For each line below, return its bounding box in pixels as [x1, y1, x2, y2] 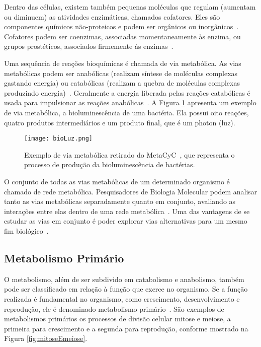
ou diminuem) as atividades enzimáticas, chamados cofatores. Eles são [4, 11, 220, 22]
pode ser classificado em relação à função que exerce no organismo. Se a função [4, 284, 248, 294]
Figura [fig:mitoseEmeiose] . [4, 333, 88, 343]
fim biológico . [4, 225, 49, 236]
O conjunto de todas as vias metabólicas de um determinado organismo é [4, 176, 230, 186]
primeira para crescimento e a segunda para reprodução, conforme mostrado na [4, 323, 248, 333]
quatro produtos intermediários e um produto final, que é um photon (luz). [4, 117, 235, 127]
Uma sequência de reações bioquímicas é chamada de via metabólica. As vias [4, 57, 241, 68]
